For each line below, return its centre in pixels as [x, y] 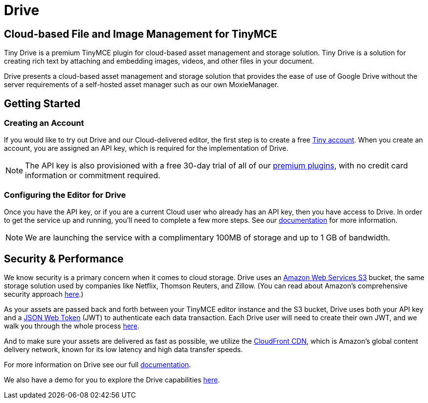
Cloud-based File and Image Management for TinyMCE [141, 34]
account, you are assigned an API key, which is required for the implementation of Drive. [146, 148]
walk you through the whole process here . [72, 326]
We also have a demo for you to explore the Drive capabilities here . [112, 379]
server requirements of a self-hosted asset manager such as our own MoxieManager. [141, 85]
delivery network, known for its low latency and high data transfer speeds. [124, 349]
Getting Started [42, 103]
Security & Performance [64, 259]
